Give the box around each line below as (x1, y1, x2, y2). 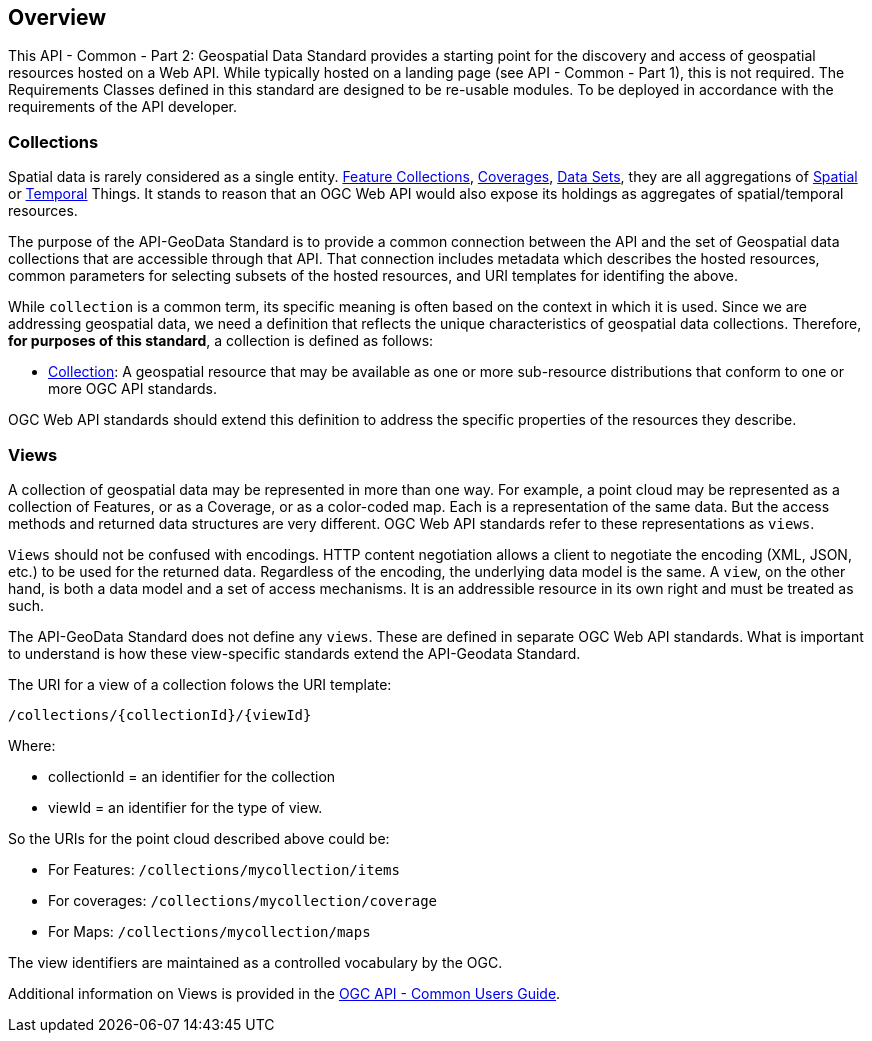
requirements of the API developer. (8, 98, 238, 116)
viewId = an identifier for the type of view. (48, 798, 323, 816)
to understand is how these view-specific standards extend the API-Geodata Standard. (8, 644, 581, 662)
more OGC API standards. (48, 380, 218, 398)
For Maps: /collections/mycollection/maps (48, 922, 371, 940)
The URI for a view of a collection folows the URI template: (8, 675, 392, 693)
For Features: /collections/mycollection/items (48, 860, 400, 878)
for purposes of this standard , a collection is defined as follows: (8, 332, 434, 350)
